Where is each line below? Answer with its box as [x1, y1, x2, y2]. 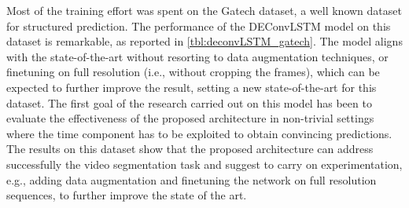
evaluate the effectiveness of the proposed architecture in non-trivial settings [6, 110, 374, 126]
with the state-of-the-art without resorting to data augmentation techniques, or [6, 48, 389, 64]
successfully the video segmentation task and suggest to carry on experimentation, [6, 155, 403, 172]
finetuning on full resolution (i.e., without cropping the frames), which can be [6, 64, 380, 80]
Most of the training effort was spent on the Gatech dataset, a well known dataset [6, 2, 402, 18]
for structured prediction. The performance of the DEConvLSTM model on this [6, 17, 391, 34]
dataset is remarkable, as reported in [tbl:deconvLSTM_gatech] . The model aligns [6, 33, 403, 49]
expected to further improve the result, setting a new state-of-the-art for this [6, 78, 377, 95]
